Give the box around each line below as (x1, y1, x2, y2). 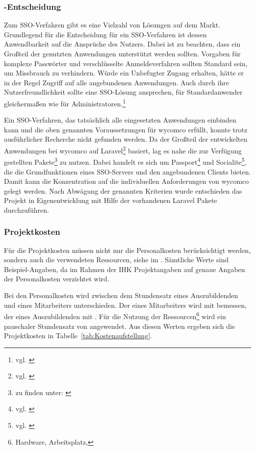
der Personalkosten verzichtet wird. (4, 274, 109, 284)
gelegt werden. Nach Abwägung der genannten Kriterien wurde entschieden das (4, 185, 242, 196)
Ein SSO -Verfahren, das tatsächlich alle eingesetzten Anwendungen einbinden (4, 115, 236, 125)
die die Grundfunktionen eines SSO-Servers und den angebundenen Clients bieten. (4, 166, 251, 176)
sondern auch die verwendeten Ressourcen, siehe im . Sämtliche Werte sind (4, 254, 229, 265)
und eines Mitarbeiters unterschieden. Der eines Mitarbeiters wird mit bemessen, (4, 300, 247, 310)
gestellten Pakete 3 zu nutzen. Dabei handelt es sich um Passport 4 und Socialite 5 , (4, 155, 247, 167)
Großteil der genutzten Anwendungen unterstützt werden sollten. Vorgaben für (4, 49, 241, 58)
